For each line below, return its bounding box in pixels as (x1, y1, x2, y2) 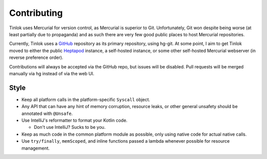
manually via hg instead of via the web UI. (9, 70, 94, 76)
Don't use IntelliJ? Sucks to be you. (34, 124, 106, 130)
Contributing (9, 7, 63, 18)
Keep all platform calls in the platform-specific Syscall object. (21, 97, 150, 103)
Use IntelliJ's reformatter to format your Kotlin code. (21, 117, 128, 123)
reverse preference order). (9, 54, 64, 60)
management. (21, 145, 50, 151)
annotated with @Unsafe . (21, 110, 73, 116)
